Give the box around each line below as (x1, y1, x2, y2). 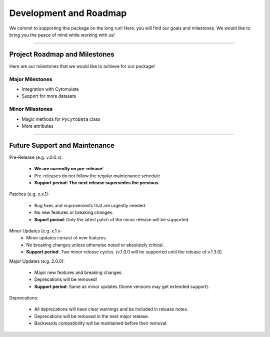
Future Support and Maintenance (9, 141, 114, 150)
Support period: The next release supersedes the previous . (34, 179, 160, 185)
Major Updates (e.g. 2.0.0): (9, 258, 65, 264)
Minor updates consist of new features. (26, 235, 107, 241)
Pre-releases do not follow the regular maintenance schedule (34, 173, 160, 179)
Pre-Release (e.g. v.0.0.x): (9, 154, 63, 160)
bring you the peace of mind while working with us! (9, 32, 115, 38)
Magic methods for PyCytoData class (21, 116, 100, 122)
